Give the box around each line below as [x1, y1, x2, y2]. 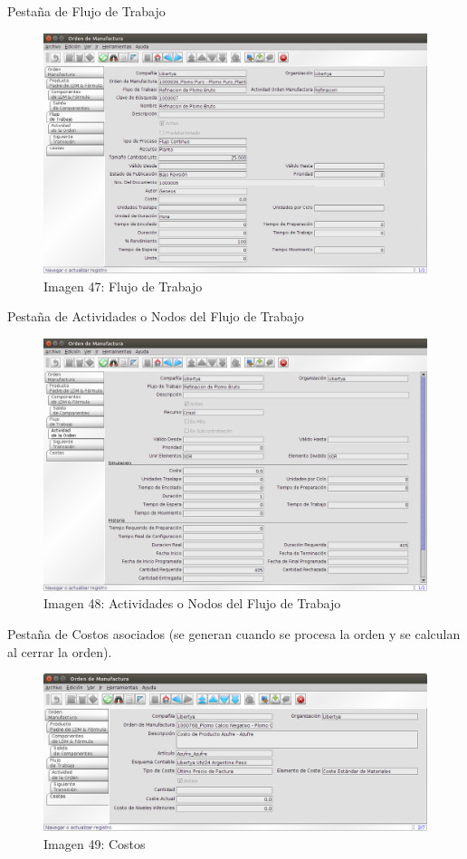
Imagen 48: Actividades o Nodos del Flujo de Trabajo [43, 594, 341, 613]
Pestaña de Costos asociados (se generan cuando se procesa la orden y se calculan [7, 625, 461, 644]
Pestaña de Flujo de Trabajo [7, 2, 166, 20]
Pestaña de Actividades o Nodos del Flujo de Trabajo [7, 307, 304, 326]
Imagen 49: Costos [43, 834, 146, 853]
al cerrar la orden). [7, 642, 112, 661]
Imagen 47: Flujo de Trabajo [43, 276, 203, 295]
